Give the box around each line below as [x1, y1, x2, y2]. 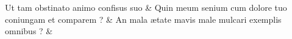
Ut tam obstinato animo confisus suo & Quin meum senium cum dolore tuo [5, 1, 287, 13]
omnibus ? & [5, 25, 53, 37]
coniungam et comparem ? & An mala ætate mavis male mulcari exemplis [5, 13, 282, 25]
